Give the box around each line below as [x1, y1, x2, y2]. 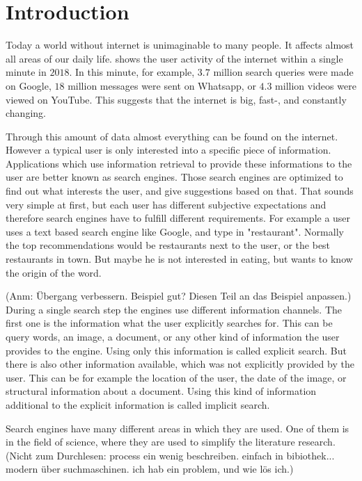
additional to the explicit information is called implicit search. [6, 397, 270, 411]
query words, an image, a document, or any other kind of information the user [6, 329, 340, 343]
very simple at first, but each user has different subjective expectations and [6, 197, 326, 211]
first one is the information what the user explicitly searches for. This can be [6, 316, 333, 330]
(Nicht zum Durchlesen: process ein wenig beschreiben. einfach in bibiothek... [6, 448, 335, 462]
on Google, [6, 78, 52, 92]
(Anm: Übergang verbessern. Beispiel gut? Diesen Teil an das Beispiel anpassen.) [6, 288, 352, 303]
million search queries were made [213, 65, 354, 79]
